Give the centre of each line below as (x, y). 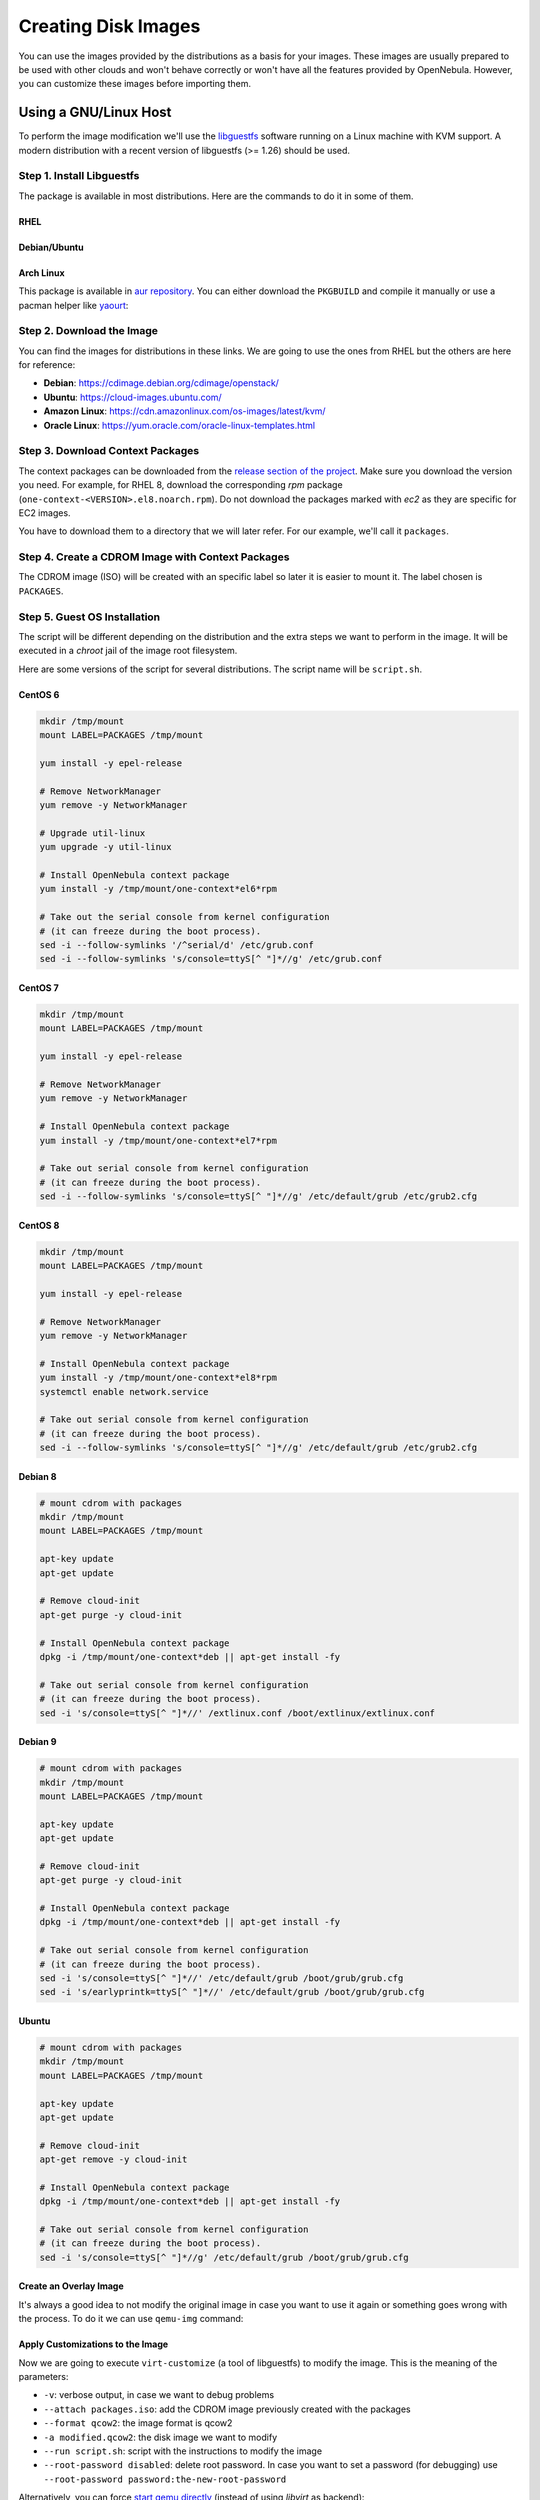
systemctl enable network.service (124, 1391)
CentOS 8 (39, 1225)
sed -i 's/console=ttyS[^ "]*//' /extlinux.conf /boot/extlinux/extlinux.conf (237, 1713)
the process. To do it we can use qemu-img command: (131, 2319)
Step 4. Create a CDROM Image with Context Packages (154, 557)
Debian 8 (37, 1476)
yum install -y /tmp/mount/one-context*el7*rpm (158, 1140)
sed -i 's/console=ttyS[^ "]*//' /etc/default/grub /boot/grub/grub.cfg (221, 1978)
